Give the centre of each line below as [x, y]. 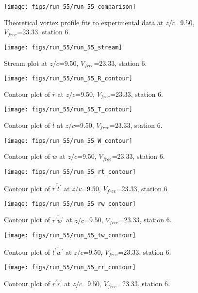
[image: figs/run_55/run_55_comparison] [70, 7]
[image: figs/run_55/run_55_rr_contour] [70, 268]
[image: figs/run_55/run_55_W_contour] [68, 141]
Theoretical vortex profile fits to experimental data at [84, 22]
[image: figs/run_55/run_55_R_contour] [68, 79]
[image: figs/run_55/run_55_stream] [63, 47]
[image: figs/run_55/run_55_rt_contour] [70, 172]
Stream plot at [26, 63]
